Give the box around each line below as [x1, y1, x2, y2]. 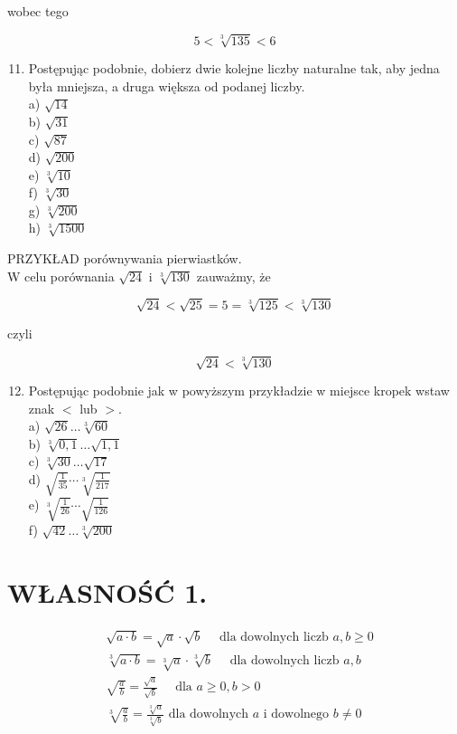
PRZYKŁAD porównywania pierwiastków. [7, 249, 242, 268]
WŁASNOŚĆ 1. [7, 574, 208, 611]
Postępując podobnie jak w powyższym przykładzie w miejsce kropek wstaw [28, 380, 450, 399]
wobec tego [7, 2, 69, 20]
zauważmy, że [196, 266, 271, 285]
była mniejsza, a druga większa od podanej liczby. [28, 76, 305, 95]
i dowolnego [263, 708, 330, 721]
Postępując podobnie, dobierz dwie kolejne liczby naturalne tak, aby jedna [28, 59, 440, 78]
